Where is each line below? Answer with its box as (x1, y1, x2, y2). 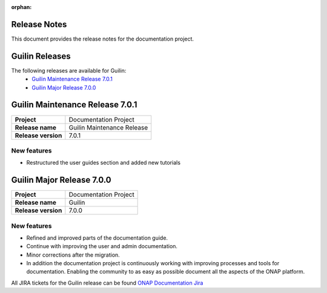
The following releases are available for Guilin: (11, 67, 127, 74)
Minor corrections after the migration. (26, 251, 121, 258)
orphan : (11, 4, 32, 10)
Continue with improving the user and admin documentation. (26, 243, 178, 250)
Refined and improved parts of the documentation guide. (26, 234, 168, 242)
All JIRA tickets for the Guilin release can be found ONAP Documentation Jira (11, 279, 203, 286)
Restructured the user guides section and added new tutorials (26, 159, 181, 166)
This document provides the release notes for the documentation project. (11, 35, 194, 42)
